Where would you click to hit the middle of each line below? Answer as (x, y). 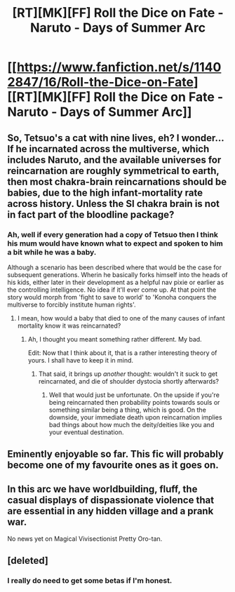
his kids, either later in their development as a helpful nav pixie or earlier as (116, 282)
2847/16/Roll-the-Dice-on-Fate (101, 82)
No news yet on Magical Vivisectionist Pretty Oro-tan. (85, 539)
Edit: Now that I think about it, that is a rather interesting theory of (122, 353)
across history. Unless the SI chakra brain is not (113, 204)
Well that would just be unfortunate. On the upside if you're (134, 395)
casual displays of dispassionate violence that (111, 500)
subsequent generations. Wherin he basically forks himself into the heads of (117, 274)
